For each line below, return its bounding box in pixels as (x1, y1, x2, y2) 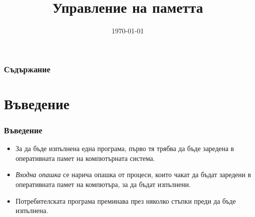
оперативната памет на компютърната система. (15, 153, 155, 163)
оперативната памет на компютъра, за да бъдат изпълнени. (15, 179, 191, 189)
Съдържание (4, 62, 51, 75)
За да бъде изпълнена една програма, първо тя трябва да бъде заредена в (15, 143, 234, 154)
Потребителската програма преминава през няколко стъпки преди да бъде (15, 195, 236, 206)
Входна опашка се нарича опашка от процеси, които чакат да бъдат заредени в (15, 169, 251, 180)
